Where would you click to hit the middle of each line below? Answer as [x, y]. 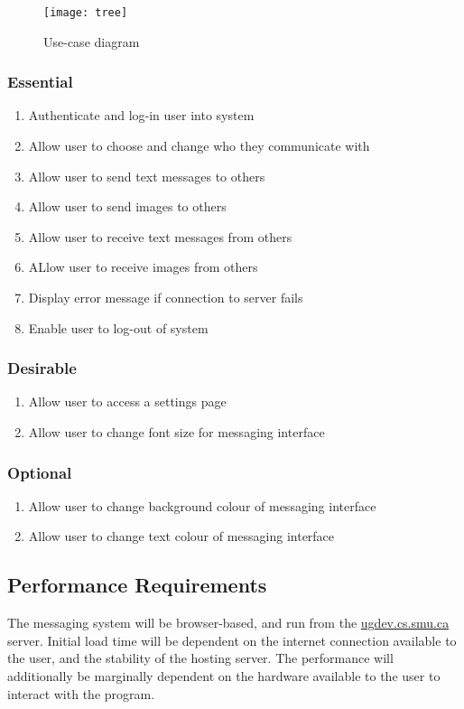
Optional [40, 472]
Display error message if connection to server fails [166, 298]
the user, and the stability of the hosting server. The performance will [200, 658]
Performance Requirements [137, 585]
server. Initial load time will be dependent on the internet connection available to [232, 640]
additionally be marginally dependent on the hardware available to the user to [224, 676]
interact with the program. [81, 693]
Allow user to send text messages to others [147, 176]
